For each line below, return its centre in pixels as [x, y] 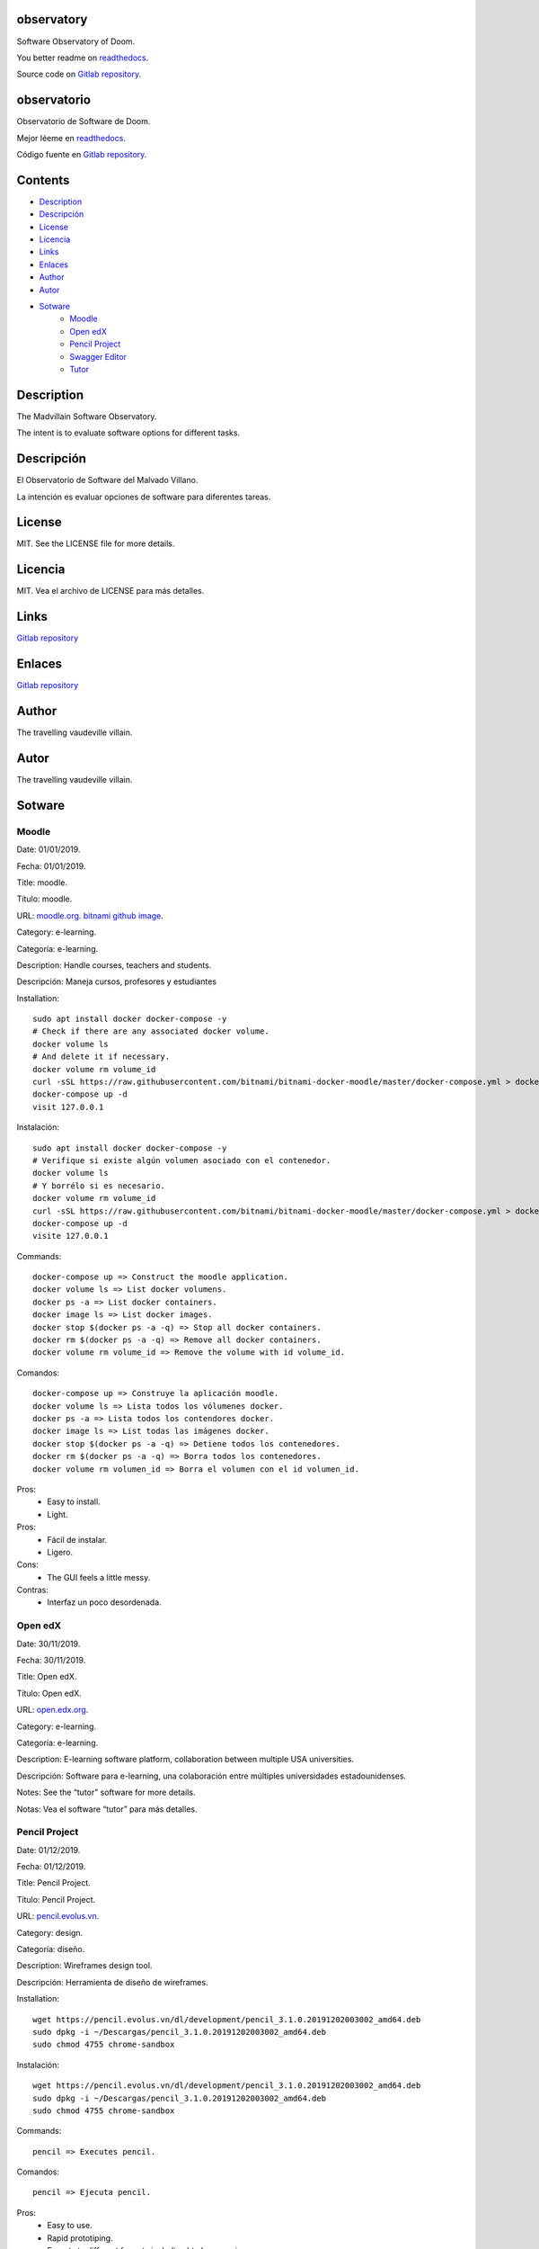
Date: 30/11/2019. [49, 1644]
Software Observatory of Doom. [76, 41]
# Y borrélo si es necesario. [99, 1186]
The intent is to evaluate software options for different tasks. [128, 433]
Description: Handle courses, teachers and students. [114, 965]
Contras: [33, 1590]
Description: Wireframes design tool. [84, 1966]
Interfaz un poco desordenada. [104, 1602]
